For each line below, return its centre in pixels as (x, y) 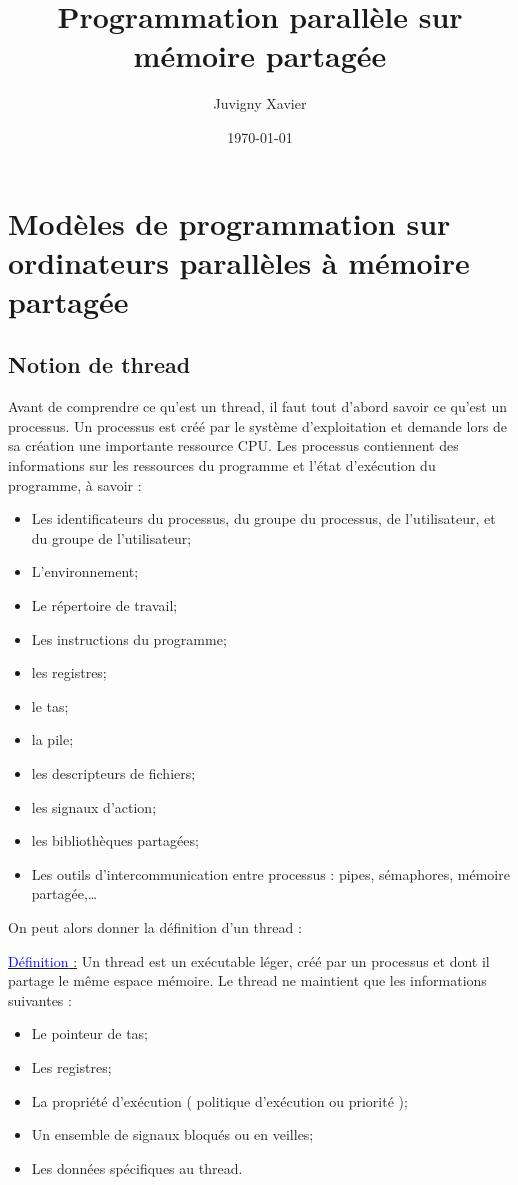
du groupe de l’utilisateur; (111, 537)
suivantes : (40, 999)
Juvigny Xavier (260, 103)
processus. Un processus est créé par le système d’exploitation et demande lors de (258, 425)
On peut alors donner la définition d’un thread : (155, 926)
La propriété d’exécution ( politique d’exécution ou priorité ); (219, 1100)
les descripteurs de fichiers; (113, 772)
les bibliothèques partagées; (115, 840)
